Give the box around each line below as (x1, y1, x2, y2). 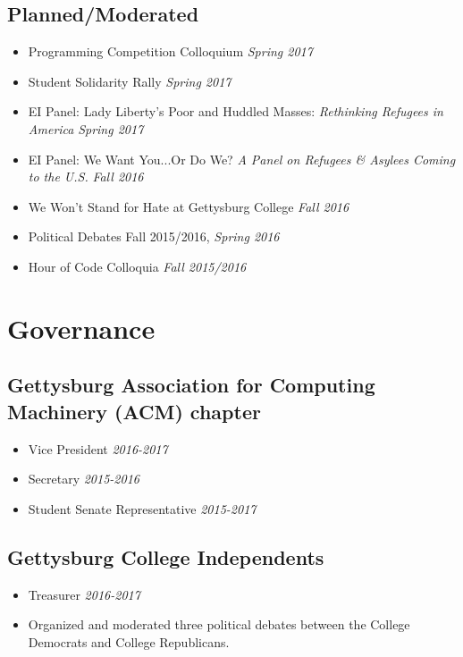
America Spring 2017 (28, 119, 144, 138)
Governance (7, 309, 156, 346)
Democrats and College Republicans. (28, 632, 230, 651)
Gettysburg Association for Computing (7, 371, 375, 399)
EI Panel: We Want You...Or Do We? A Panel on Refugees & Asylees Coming (28, 149, 456, 168)
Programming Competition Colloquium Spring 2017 (28, 42, 313, 61)
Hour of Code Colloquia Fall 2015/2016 (28, 257, 247, 275)
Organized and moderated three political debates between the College (28, 615, 410, 634)
